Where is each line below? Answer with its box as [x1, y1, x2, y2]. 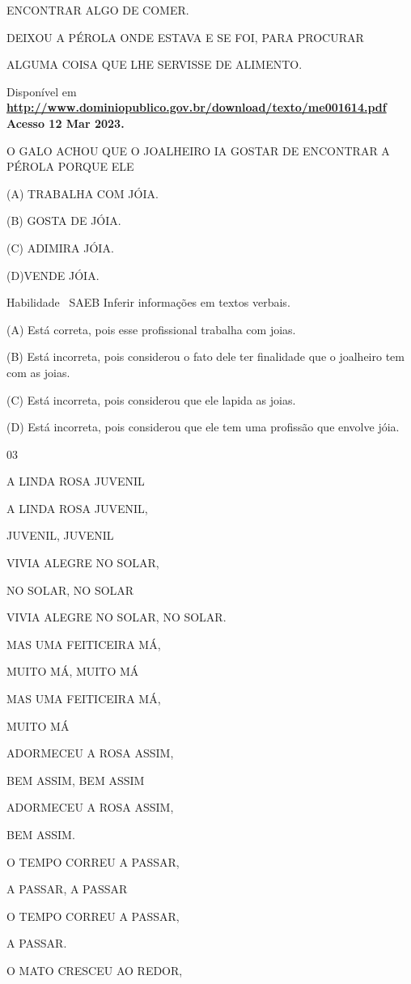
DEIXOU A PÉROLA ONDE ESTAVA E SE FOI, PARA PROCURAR [6, 28, 364, 45]
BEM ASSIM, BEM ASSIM [6, 771, 145, 788]
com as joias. [6, 363, 70, 380]
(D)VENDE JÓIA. [6, 266, 100, 283]
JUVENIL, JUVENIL [6, 527, 114, 544]
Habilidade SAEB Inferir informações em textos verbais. [6, 294, 290, 311]
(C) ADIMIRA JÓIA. [6, 239, 114, 256]
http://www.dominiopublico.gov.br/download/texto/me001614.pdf [6, 99, 387, 116]
